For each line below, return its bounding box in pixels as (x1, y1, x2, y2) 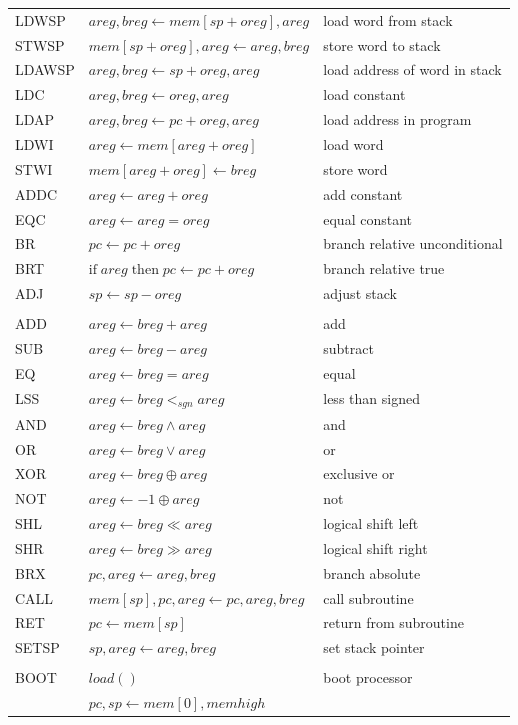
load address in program (323, 109, 472, 130)
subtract (323, 337, 374, 358)
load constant (323, 84, 406, 105)
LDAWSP (15, 59, 75, 80)
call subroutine (323, 587, 414, 608)
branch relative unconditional (323, 233, 503, 254)
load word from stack (323, 9, 453, 30)
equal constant (323, 208, 413, 229)
